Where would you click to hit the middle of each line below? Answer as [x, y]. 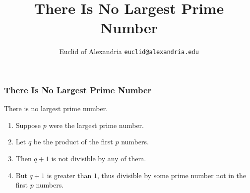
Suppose [28, 125]
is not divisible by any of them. [99, 159]
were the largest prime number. [96, 125]
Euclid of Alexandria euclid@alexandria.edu [129, 51]
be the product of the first [73, 142]
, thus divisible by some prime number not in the [172, 175]
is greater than [69, 175]
